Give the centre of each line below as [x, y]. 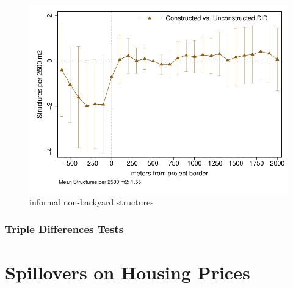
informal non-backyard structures [92, 201]
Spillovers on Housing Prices [128, 272]
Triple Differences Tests [64, 229]
